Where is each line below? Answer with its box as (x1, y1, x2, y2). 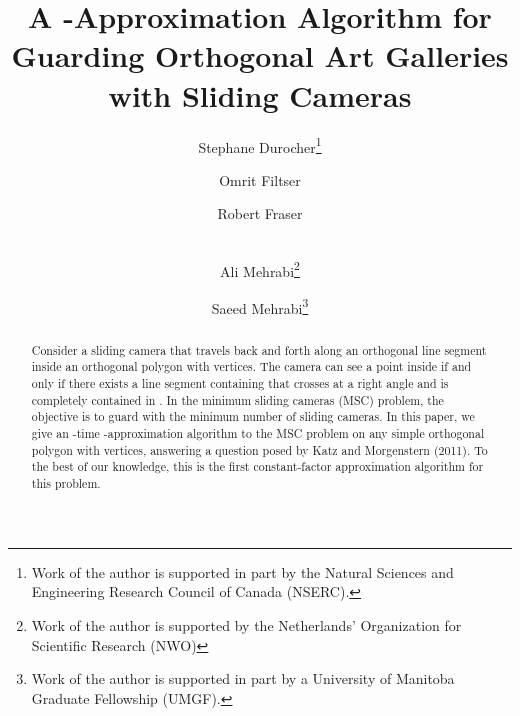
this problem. (31, 475, 101, 492)
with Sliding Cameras (108, 74, 412, 115)
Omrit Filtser (219, 169, 301, 190)
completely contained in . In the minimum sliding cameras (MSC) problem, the (31, 391, 444, 408)
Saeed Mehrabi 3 (211, 294, 309, 318)
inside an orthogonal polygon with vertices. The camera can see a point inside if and (31, 358, 472, 375)
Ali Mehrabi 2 (220, 257, 300, 281)
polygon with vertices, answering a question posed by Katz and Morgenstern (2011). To (31, 441, 488, 458)
